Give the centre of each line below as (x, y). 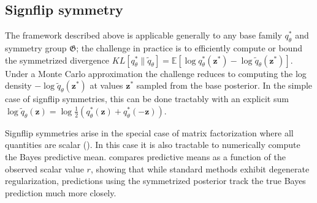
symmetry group (36, 48)
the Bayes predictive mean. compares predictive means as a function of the (145, 156)
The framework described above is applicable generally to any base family (143, 35)
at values (106, 85)
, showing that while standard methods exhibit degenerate (200, 168)
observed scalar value (44, 168)
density (18, 85)
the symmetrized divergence (57, 60)
